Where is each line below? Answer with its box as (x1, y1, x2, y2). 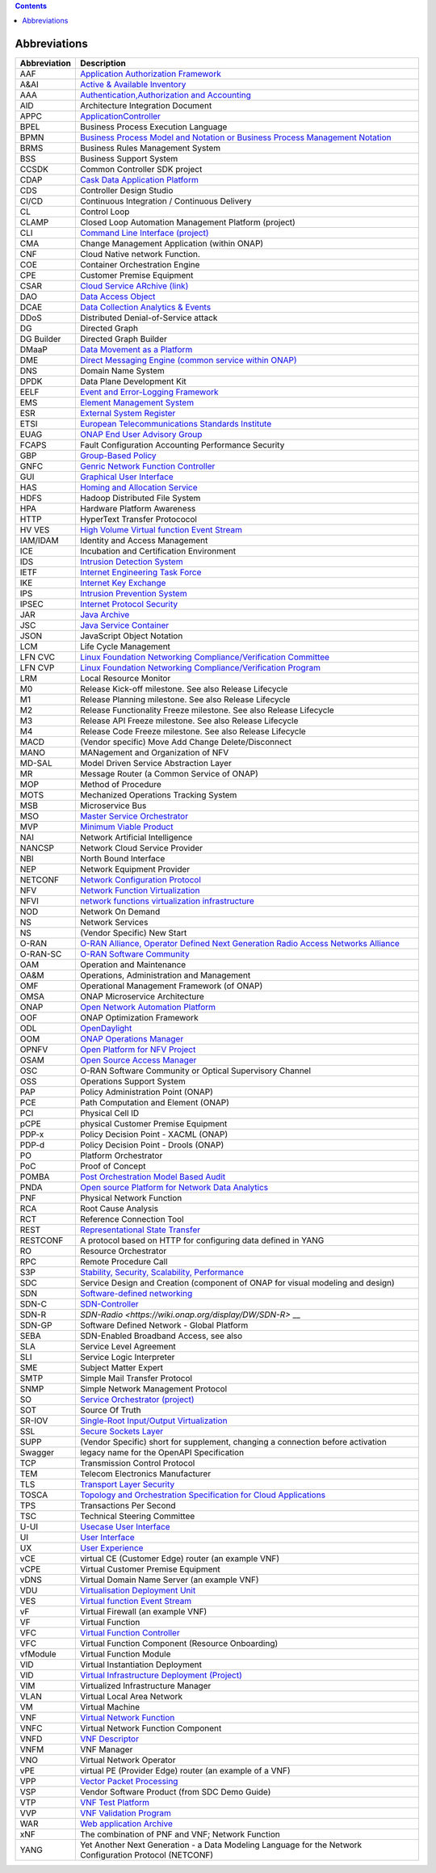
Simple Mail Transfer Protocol (79, 1373, 193, 1384)
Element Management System (79, 397, 194, 408)
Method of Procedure (79, 779, 161, 790)
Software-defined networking (79, 1288, 193, 1299)
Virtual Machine (79, 1702, 140, 1713)
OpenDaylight (79, 1023, 132, 1034)
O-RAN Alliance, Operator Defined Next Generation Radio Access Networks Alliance (79, 938, 400, 949)
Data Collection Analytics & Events (79, 301, 212, 313)
